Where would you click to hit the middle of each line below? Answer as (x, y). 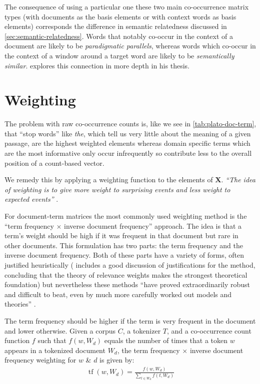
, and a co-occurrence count (209, 330)
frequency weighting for (40, 360)
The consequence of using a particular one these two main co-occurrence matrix (127, 6)
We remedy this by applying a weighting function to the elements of (109, 180)
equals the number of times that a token (166, 340)
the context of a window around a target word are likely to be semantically (119, 55)
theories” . (20, 304)
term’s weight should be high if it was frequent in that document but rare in (121, 235)
